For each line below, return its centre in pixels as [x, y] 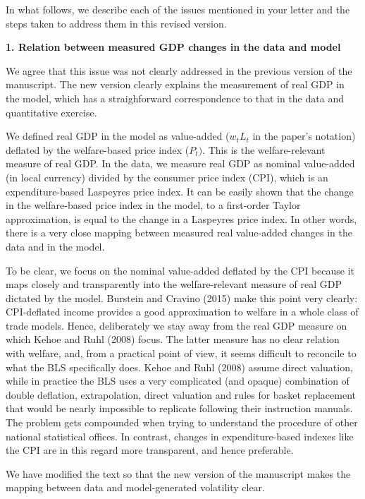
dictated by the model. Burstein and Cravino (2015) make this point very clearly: [182, 297]
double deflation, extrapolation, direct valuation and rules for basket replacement [181, 394]
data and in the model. [55, 246]
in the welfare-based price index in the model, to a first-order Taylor [153, 205]
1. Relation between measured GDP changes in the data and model [173, 47]
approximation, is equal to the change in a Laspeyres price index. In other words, [181, 218]
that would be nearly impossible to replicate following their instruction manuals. [179, 408]
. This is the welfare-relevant [264, 149]
